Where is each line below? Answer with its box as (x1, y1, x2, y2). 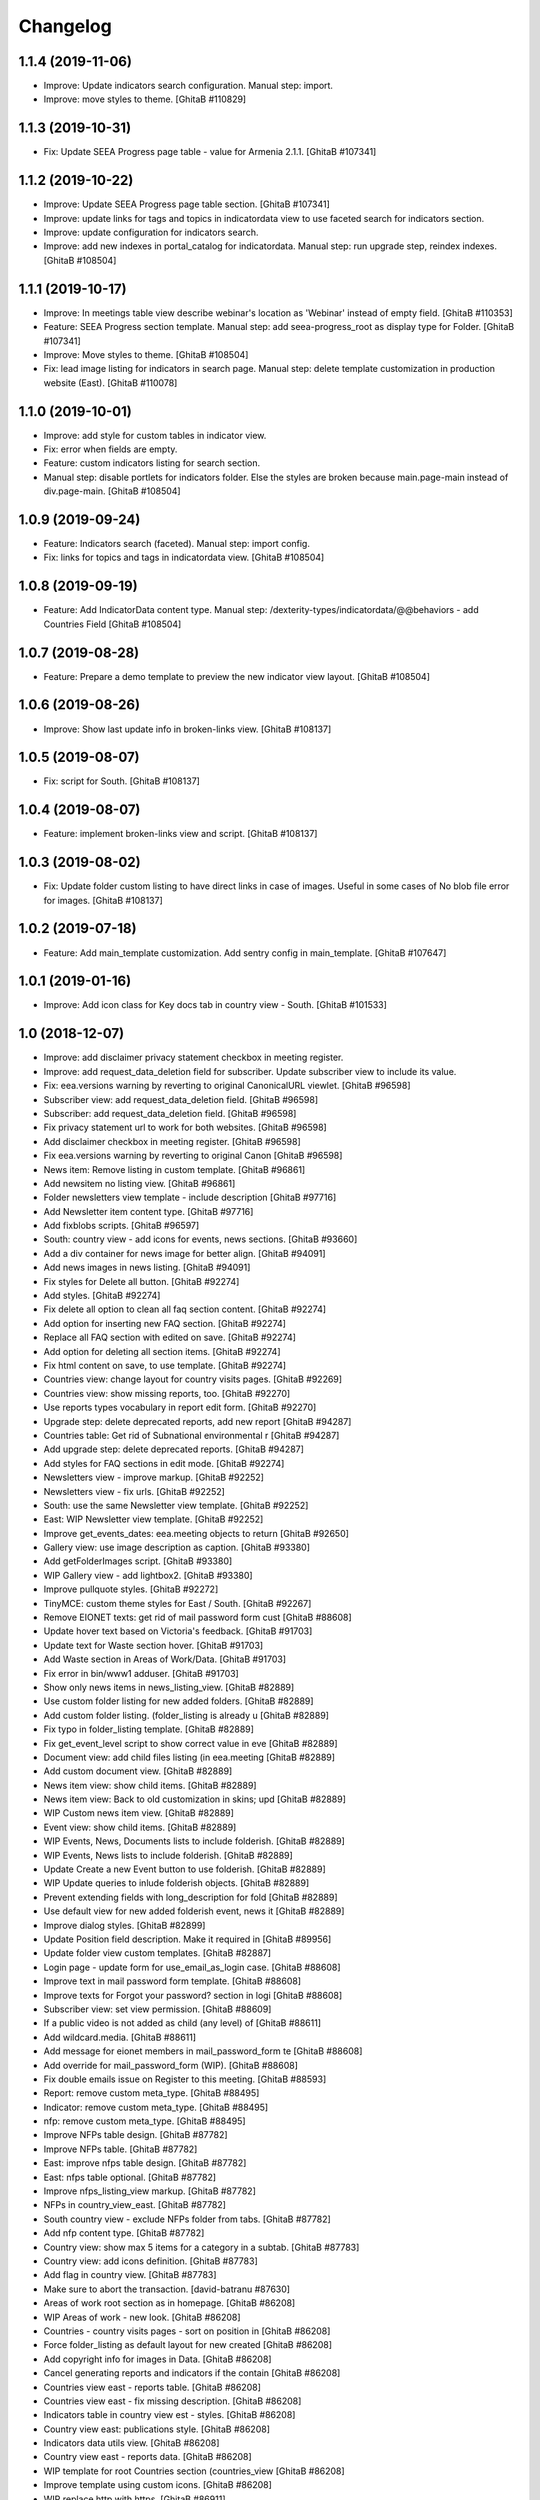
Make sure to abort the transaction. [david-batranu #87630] (43, 2283, 290, 2295)
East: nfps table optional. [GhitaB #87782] (43, 2171, 217, 2183)
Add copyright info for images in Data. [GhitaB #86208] (43, 2353, 272, 2365)
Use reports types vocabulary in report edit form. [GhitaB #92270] (43, 1401, 317, 1414)
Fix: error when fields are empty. (43, 443, 178, 455)
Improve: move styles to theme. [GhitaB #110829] (43, 93, 247, 105)
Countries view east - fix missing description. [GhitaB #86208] (43, 2395, 302, 2407)
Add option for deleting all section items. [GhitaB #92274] (43, 1345, 281, 1357)
